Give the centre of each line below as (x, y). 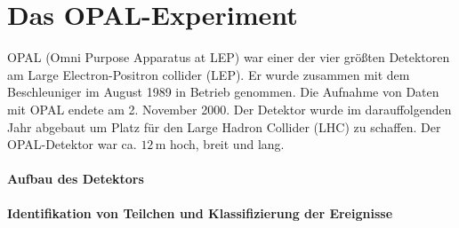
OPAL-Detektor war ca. (72, 144)
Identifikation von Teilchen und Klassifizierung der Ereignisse (200, 213)
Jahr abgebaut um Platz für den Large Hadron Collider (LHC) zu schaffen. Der (224, 126)
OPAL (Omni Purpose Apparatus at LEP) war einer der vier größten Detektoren (229, 57)
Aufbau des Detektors (76, 179)
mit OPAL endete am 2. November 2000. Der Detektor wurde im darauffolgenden (229, 109)
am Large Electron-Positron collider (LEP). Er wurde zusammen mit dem (209, 74)
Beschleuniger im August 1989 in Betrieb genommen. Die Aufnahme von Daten (223, 92)
